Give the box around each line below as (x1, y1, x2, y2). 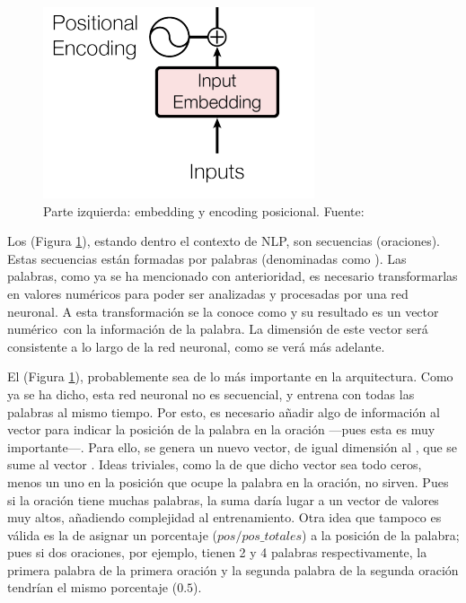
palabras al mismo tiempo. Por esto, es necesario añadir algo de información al (7, 402, 440, 421)
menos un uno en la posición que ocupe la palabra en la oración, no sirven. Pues (7, 472, 449, 491)
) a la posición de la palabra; (302, 525, 460, 544)
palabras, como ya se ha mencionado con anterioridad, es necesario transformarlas (7, 267, 458, 285)
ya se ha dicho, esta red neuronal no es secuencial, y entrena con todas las (7, 384, 415, 403)
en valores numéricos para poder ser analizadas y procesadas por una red (7, 284, 409, 302)
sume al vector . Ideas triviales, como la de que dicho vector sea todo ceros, (7, 455, 422, 474)
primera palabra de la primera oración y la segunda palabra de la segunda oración (7, 560, 459, 579)
